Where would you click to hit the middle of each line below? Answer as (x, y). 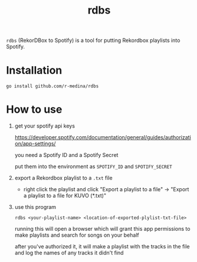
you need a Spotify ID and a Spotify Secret (66, 155)
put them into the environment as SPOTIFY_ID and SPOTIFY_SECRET (93, 166)
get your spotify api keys (45, 126)
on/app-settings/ (35, 144)
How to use (34, 109)
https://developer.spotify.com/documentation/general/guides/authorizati (103, 137)
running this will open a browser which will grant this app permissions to (102, 229)
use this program (35, 207)
